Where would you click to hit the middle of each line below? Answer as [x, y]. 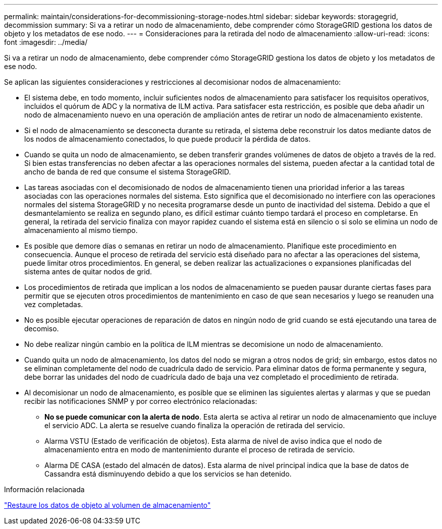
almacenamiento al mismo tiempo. [81, 230]
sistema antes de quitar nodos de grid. [88, 272]
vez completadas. [54, 304]
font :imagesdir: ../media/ [46, 42]
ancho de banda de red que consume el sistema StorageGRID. [128, 172]
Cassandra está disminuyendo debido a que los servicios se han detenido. [168, 474]
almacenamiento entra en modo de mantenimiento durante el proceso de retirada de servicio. [200, 450]
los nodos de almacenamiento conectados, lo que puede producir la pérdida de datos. [168, 139]
